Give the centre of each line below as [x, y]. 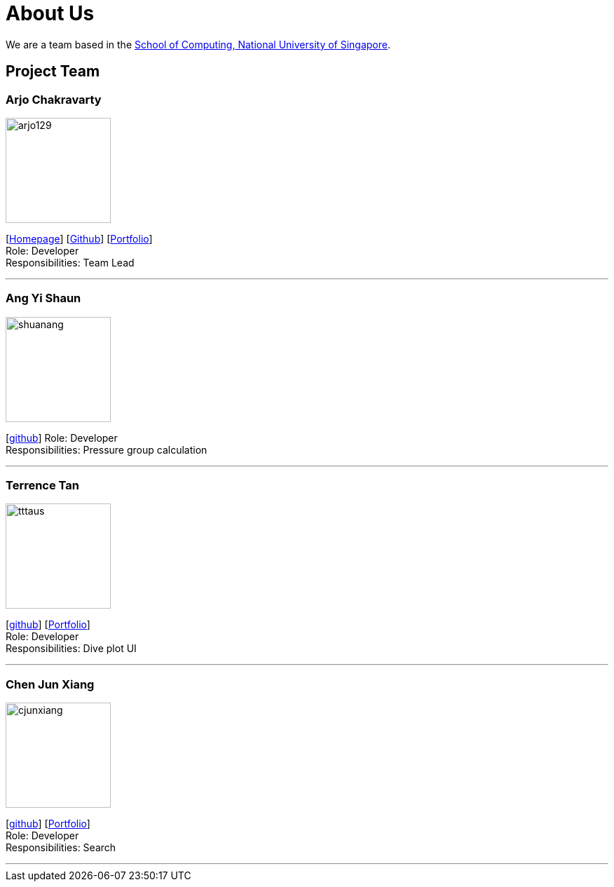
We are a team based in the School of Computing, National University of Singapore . [198, 44]
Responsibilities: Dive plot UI [71, 649]
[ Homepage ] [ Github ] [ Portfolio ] [79, 238]
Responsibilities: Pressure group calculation [107, 449]
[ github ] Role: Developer [62, 438]
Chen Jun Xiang [50, 684]
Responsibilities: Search [61, 848]
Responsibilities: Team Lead [70, 262]
